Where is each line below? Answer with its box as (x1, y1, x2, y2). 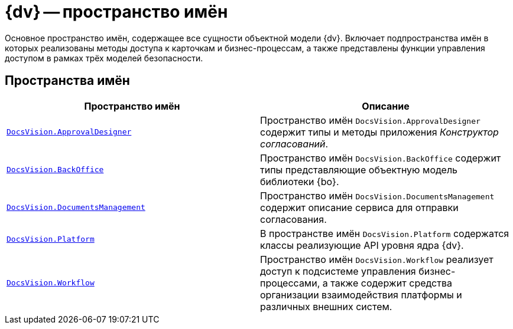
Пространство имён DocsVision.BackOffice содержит (260, 152, 501, 164)
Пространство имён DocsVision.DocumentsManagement (260, 189, 495, 202)
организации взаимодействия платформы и (260, 288, 462, 301)
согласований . (260, 137, 329, 150)
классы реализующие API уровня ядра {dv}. (260, 239, 464, 251)
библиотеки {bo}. (260, 175, 339, 187)
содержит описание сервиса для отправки (260, 201, 459, 213)
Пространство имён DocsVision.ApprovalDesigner (260, 114, 480, 126)
